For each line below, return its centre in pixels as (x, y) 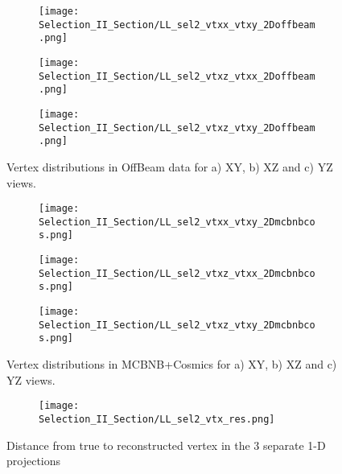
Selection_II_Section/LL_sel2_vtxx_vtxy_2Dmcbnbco (177, 222)
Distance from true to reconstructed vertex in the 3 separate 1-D (166, 445)
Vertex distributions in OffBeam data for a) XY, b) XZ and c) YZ (170, 166)
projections (34, 461)
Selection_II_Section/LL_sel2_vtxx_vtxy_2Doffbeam (177, 25)
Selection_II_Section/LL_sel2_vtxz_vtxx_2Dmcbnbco (177, 273)
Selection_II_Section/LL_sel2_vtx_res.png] (157, 419)
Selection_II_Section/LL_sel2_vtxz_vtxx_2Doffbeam (177, 76)
